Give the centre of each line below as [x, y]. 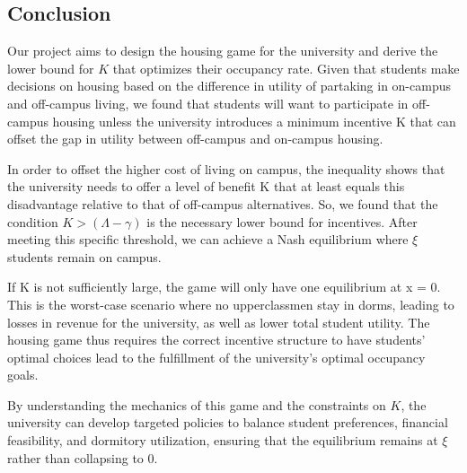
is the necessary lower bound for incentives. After [282, 221]
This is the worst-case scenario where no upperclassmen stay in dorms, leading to [231, 304]
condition [33, 221]
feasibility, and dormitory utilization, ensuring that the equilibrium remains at [223, 440]
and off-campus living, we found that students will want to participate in [208, 103]
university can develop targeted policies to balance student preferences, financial [228, 422]
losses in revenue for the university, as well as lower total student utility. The [219, 322]
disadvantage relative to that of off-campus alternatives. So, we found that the [223, 203]
